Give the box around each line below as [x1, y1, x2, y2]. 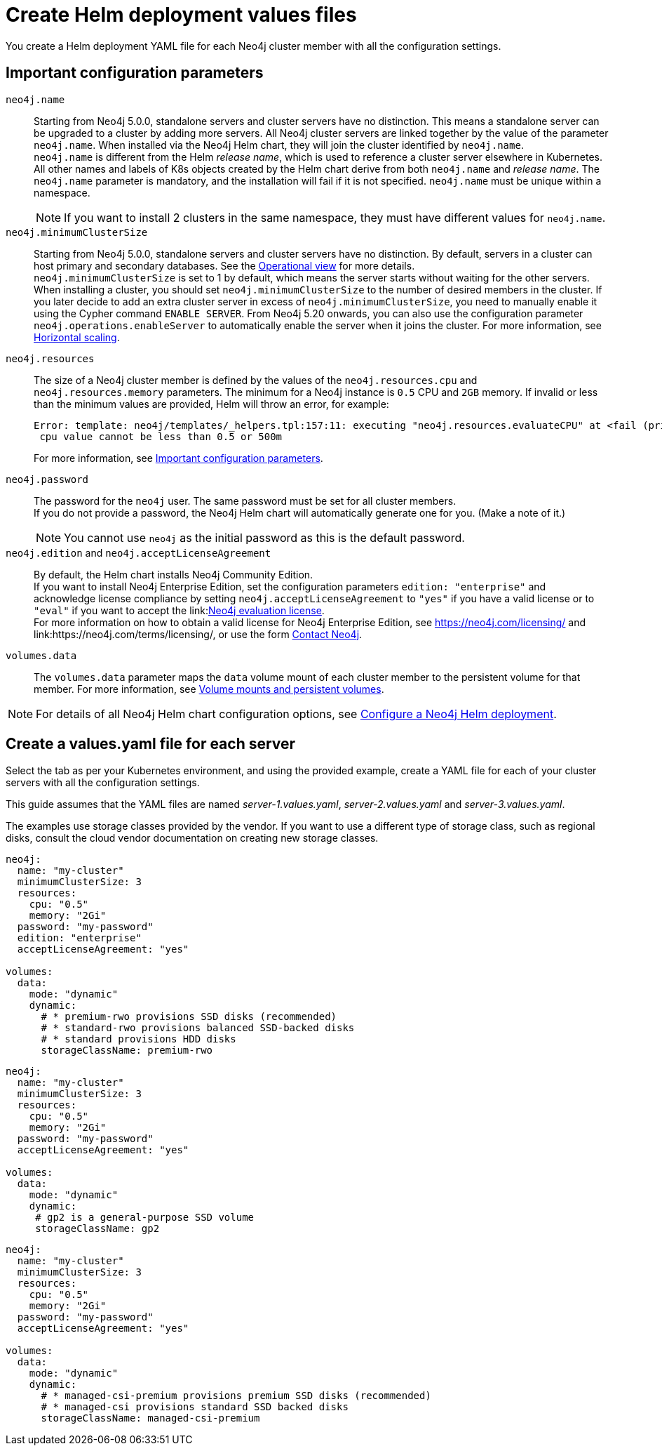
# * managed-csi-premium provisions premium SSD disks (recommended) [41, 1390, 431, 1402]
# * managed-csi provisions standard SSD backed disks [41, 1401, 349, 1413]
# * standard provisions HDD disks [41, 1033, 236, 1045]
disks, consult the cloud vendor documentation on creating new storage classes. [6, 832, 379, 844]
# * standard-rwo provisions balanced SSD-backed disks [41, 1022, 355, 1034]
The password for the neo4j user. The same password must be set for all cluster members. [34, 494, 457, 507]
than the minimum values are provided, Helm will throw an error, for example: [34, 397, 389, 410]
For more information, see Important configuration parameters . [34, 451, 323, 464]
